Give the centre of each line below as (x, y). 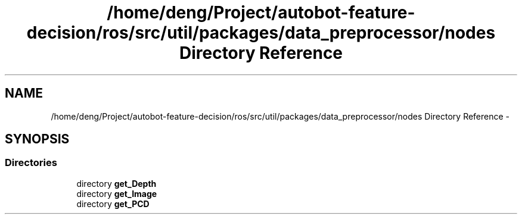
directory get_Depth (116, 183)
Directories (31, 163)
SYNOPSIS (37, 139)
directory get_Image (117, 193)
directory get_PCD (113, 204)
